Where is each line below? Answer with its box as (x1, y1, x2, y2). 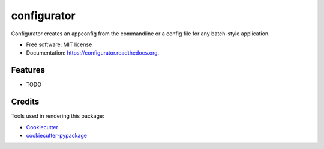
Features (11, 65, 45, 75)
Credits (11, 97, 40, 107)
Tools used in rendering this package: (11, 112, 104, 120)
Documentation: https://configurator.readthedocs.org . (26, 49, 160, 56)
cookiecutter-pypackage (26, 132, 87, 139)
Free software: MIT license (26, 41, 92, 48)
